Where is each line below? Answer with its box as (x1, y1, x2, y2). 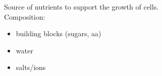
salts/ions (16, 62, 46, 72)
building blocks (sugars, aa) (16, 28, 101, 39)
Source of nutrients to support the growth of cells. (4, 2, 159, 12)
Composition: (4, 11, 45, 22)
